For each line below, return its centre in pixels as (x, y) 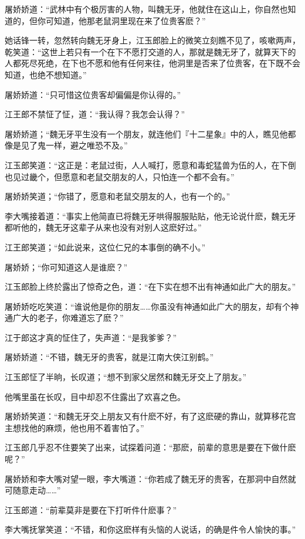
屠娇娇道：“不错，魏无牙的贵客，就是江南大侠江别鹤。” (109, 357)
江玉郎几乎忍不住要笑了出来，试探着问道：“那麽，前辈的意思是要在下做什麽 (150, 447)
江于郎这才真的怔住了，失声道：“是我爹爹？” (91, 337)
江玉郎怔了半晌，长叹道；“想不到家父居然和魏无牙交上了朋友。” (126, 377)
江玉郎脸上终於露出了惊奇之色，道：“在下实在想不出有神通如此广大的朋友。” (150, 287)
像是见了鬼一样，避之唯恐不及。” (66, 145)
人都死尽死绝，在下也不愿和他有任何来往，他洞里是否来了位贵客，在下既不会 (152, 63)
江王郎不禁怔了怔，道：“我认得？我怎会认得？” (95, 114)
